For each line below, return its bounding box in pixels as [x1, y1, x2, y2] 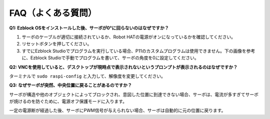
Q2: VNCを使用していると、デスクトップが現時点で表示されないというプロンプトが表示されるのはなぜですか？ [9, 64, 237, 70]
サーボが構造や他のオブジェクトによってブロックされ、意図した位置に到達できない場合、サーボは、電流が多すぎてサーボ [9, 91, 259, 97]
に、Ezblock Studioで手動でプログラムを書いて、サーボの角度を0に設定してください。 [21, 55, 199, 61]
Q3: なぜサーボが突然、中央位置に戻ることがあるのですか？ [9, 82, 132, 88]
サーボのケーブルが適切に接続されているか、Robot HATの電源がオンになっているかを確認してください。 [21, 34, 236, 40]
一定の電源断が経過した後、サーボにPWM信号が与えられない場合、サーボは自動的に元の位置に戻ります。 [9, 108, 226, 114]
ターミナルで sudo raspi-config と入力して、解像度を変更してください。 [9, 73, 166, 79]
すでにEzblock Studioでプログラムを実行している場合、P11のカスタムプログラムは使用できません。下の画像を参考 [21, 48, 255, 54]
